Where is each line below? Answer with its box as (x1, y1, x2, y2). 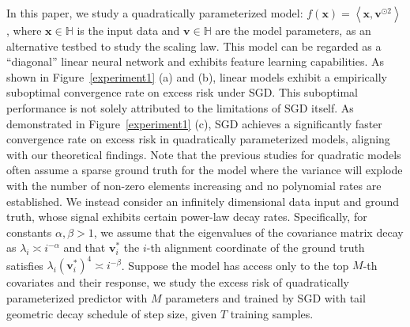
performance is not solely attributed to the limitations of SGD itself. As (6, 99, 354, 116)
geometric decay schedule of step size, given (6, 305, 217, 321)
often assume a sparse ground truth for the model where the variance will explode (6, 162, 403, 178)
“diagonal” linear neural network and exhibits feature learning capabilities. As (6, 53, 385, 70)
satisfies (6, 257, 43, 273)
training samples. (230, 305, 314, 321)
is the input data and (77, 22, 180, 38)
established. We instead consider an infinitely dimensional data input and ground (6, 192, 400, 209)
